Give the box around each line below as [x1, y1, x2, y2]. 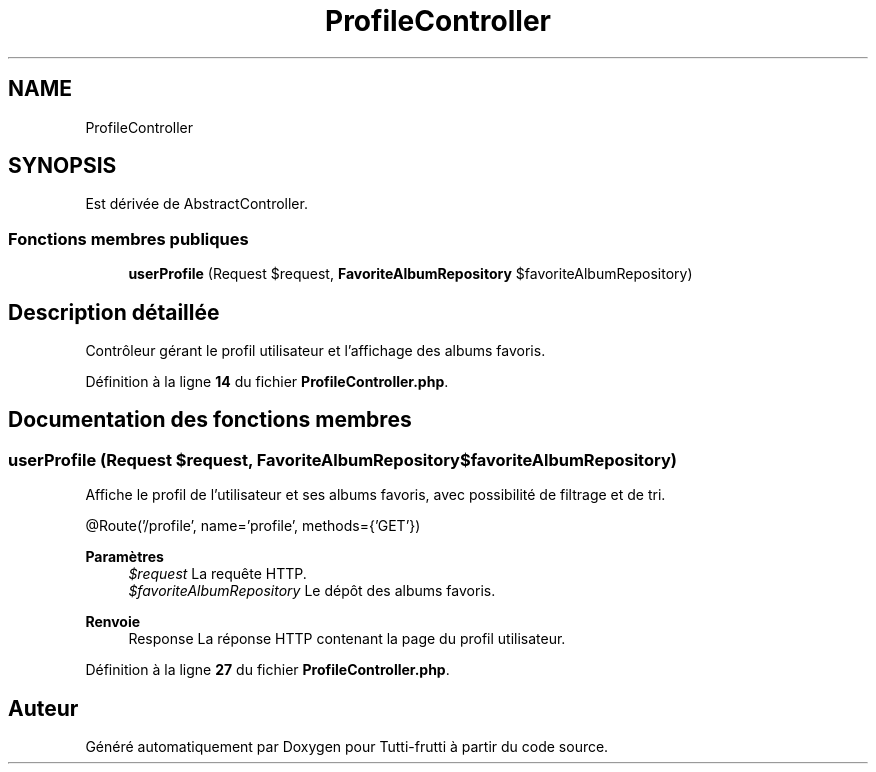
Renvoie [85, 613, 141, 631]
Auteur [8, 695, 79, 721]
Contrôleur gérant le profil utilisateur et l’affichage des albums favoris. [85, 342, 546, 360]
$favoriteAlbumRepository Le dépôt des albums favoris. [128, 582, 496, 600]
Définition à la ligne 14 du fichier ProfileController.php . [85, 373, 449, 391]
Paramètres [85, 548, 164, 566]
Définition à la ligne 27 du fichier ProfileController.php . [85, 661, 450, 679]
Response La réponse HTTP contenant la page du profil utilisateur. [128, 630, 566, 648]
